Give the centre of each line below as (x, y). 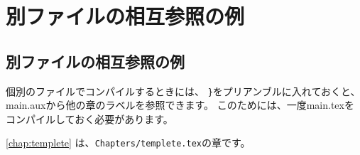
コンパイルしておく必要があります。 (89, 118)
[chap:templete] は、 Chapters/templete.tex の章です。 (128, 143)
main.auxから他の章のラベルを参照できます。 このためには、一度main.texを (180, 105)
